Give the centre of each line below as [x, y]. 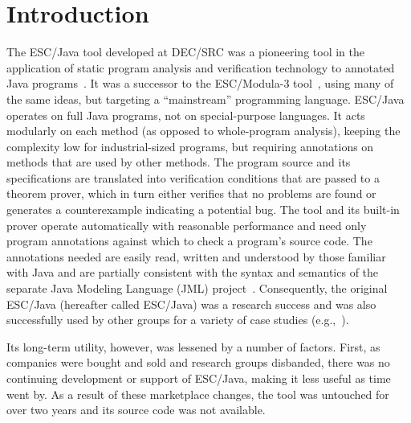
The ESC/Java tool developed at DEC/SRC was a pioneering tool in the [185, 52]
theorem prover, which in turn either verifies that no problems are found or [191, 193]
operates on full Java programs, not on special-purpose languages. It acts [186, 115]
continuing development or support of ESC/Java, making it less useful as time [199, 378]
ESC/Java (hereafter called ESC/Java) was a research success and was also [191, 304]
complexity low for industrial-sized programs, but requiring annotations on [190, 146]
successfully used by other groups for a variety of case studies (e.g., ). [178, 320]
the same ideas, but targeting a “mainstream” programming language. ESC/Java [205, 99]
